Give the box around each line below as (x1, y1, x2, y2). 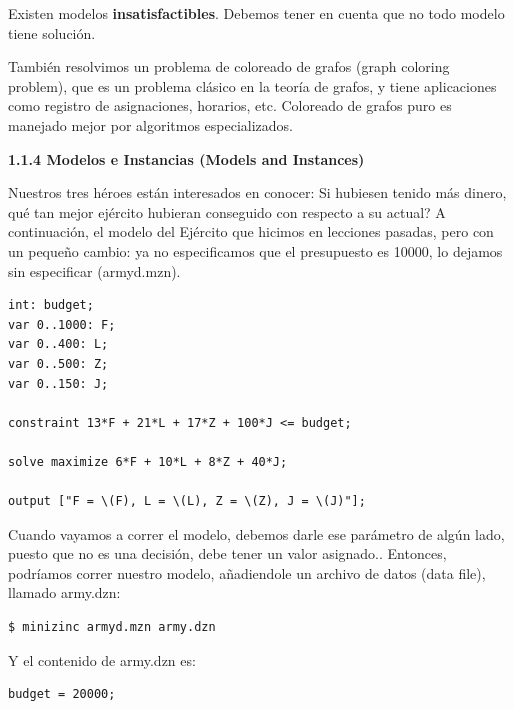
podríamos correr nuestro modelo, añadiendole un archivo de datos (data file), (8, 562, 486, 583)
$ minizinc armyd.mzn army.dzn (8, 620, 216, 635)
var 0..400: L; (8, 337, 109, 352)
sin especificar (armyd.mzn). (8, 260, 181, 281)
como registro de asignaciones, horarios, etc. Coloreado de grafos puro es (8, 95, 452, 116)
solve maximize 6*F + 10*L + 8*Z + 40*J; (8, 454, 288, 469)
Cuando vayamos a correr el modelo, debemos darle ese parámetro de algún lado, (8, 523, 505, 544)
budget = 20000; (8, 687, 116, 702)
